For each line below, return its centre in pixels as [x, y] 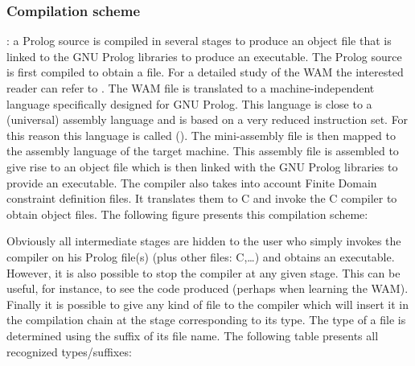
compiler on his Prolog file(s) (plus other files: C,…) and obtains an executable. [201, 256]
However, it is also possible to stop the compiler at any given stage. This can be [203, 272]
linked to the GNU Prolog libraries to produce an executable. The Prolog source [204, 56]
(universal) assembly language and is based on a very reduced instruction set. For [207, 119]
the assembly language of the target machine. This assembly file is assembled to [203, 151]
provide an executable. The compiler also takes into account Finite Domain [192, 182]
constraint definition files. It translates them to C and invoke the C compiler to [202, 198]
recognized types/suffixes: [69, 351]
